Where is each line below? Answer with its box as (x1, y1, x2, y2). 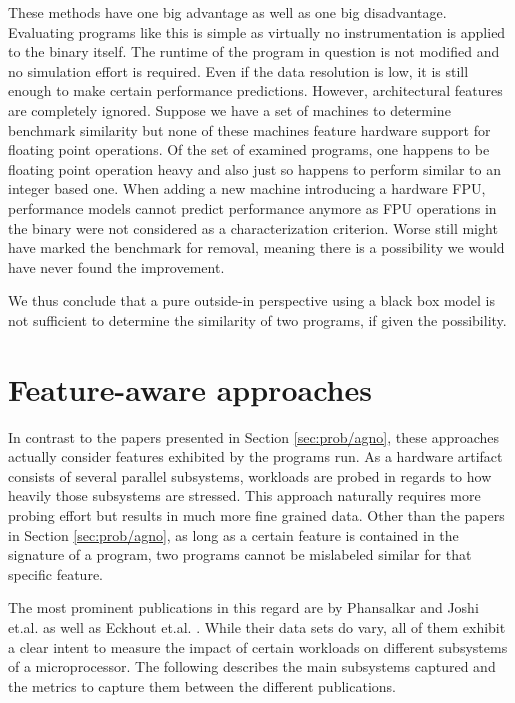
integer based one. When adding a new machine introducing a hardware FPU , (8, 178, 486, 199)
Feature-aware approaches (8, 368, 372, 409)
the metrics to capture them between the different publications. (8, 675, 396, 696)
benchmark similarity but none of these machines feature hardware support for (8, 119, 491, 140)
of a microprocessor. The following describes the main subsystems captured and (8, 656, 496, 677)
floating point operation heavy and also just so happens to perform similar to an (8, 158, 501, 179)
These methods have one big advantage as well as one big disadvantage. (8, 2, 447, 22)
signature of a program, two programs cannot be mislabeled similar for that (8, 544, 472, 565)
